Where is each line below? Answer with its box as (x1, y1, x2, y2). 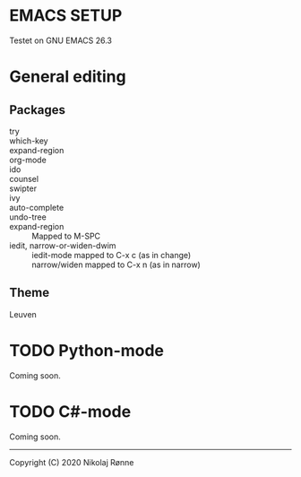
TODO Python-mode (9, 340, 164, 360)
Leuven (9, 308, 38, 319)
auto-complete (9, 202, 64, 212)
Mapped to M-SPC (31, 230, 101, 241)
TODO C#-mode (9, 401, 132, 421)
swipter (9, 183, 38, 194)
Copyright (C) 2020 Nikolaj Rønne (9, 456, 134, 467)
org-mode (9, 154, 47, 165)
